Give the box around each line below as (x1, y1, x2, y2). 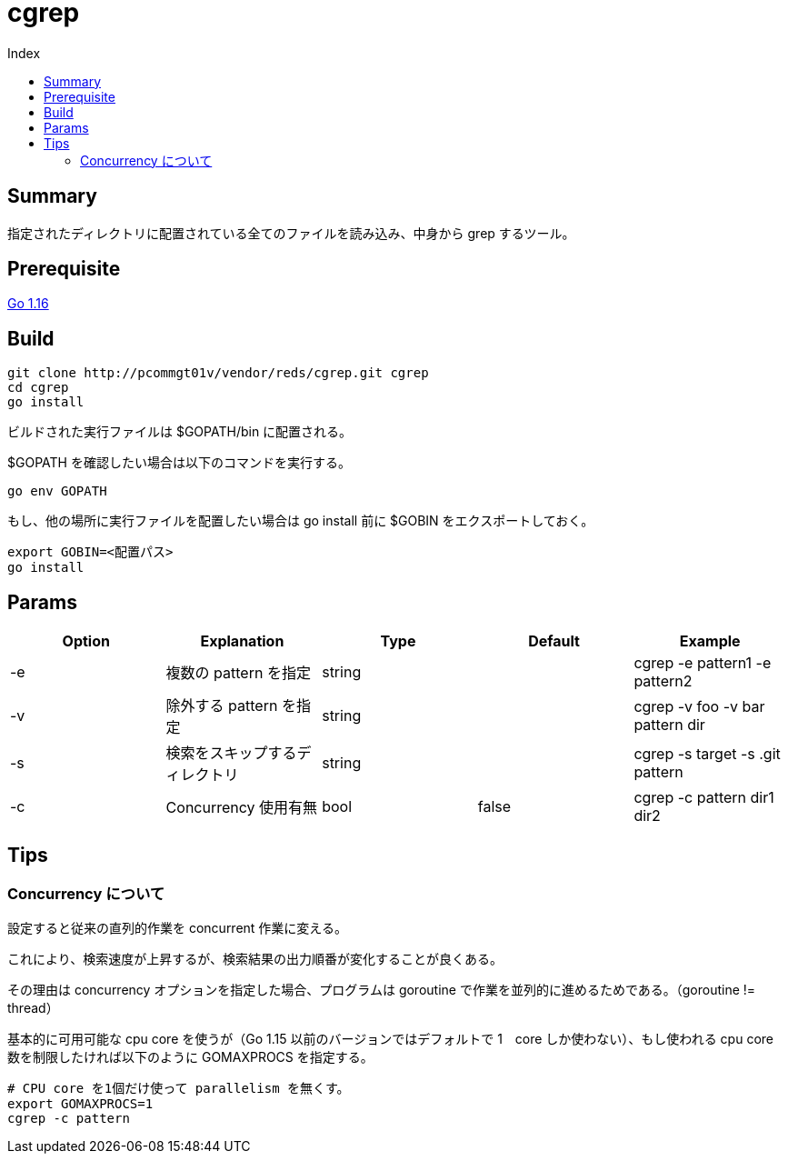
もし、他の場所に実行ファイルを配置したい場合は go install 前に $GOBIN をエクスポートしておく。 (7, 513, 594, 529)
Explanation (200, 632, 284, 651)
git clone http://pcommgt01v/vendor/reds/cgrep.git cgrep (7, 365, 429, 381)
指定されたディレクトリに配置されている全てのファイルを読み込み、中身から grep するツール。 (7, 225, 575, 241)
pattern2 (633, 672, 693, 691)
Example (679, 632, 741, 651)
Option (62, 632, 110, 651)
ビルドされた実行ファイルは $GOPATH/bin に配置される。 (7, 424, 353, 440)
